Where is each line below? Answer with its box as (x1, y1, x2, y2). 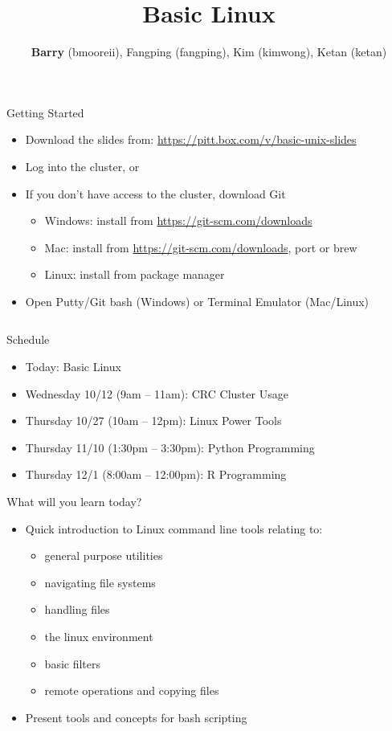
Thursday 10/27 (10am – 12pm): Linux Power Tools (25, 412, 282, 429)
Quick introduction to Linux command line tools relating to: (25, 520, 323, 537)
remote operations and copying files (44, 682, 219, 699)
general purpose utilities (44, 547, 163, 564)
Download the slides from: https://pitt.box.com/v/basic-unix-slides (25, 131, 357, 148)
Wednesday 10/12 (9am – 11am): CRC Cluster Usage (25, 385, 288, 402)
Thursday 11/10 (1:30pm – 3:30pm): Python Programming (25, 439, 315, 455)
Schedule (6, 331, 50, 348)
